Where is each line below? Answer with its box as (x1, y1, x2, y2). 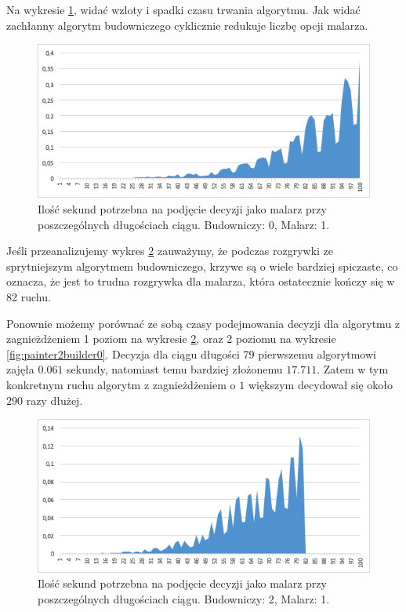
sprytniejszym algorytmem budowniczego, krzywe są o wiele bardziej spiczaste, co (6, 257, 398, 274)
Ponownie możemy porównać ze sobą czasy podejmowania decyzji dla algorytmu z (6, 315, 401, 331)
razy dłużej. (26, 392, 83, 408)
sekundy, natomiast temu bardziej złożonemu (67, 361, 283, 377)
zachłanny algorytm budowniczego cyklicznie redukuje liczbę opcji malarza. (6, 16, 368, 33)
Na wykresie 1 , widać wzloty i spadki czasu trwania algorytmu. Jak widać (6, 2, 361, 17)
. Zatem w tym (317, 361, 389, 377)
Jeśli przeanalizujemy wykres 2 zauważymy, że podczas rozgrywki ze (6, 242, 334, 259)
